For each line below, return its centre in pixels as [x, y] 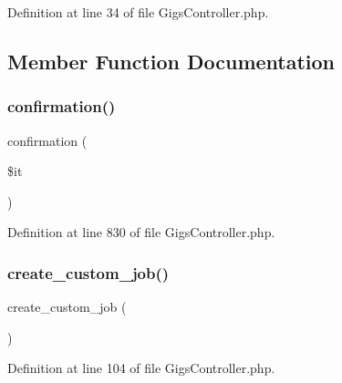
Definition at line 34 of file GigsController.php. [138, 12]
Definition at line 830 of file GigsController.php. [141, 232]
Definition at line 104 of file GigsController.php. [141, 368]
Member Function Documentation [171, 61]
